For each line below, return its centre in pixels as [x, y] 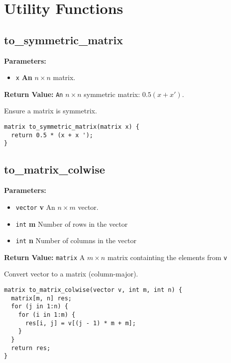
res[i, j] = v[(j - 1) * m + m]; [80, 323]
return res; [31, 348]
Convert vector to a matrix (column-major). [71, 274]
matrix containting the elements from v [167, 257]
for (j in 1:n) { [40, 307]
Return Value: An [34, 94]
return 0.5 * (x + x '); [52, 135]
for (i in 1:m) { [47, 315]
